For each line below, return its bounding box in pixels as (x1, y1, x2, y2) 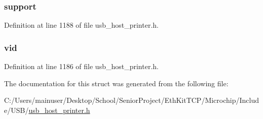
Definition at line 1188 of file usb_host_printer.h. (4, 20, 159, 30)
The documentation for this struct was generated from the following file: (4, 78, 229, 88)
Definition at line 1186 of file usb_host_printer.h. (4, 61, 159, 72)
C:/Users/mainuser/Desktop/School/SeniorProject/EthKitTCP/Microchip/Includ (4, 95, 259, 105)
